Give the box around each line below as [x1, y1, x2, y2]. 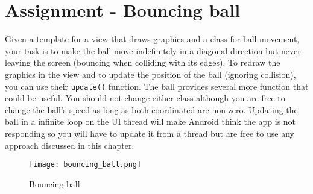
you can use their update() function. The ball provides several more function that [5, 80, 309, 92]
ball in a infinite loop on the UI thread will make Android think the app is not [5, 115, 296, 128]
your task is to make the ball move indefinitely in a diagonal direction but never [5, 44, 301, 57]
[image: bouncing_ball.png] [29, 160, 142, 169]
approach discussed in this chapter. [5, 139, 134, 151]
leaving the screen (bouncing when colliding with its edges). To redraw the [5, 56, 280, 69]
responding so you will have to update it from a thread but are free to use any [5, 127, 294, 139]
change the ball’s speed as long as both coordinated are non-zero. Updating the [5, 103, 298, 116]
